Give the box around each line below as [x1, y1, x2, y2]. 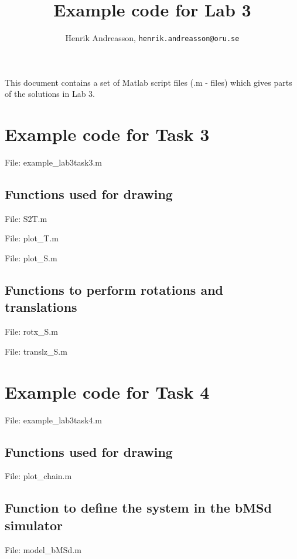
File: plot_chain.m [5, 470, 72, 482]
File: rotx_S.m [5, 325, 58, 338]
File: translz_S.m [5, 345, 67, 357]
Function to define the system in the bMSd [5, 499, 272, 517]
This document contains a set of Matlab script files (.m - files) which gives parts [5, 76, 292, 88]
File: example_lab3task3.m [5, 156, 102, 169]
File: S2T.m [5, 212, 47, 224]
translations [5, 298, 77, 316]
